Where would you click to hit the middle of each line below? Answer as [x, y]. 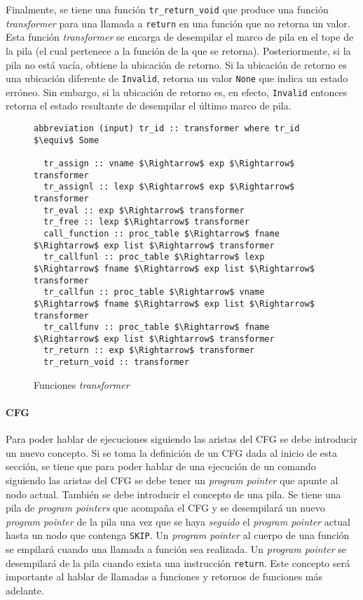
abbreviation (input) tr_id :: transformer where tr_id [167, 128]
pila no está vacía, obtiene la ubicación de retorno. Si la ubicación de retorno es [176, 64]
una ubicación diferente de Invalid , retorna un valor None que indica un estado [177, 78]
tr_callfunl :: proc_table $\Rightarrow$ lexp [154, 257]
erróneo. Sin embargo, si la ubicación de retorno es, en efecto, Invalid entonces [177, 92]
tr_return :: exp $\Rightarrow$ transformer [149, 351]
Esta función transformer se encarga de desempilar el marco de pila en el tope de [180, 37]
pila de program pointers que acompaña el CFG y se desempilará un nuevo [165, 508]
